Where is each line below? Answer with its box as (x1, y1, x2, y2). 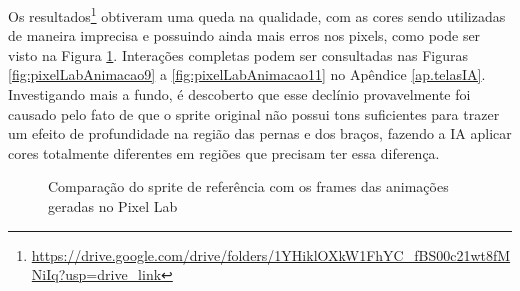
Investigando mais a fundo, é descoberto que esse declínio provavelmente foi (8, 84, 471, 105)
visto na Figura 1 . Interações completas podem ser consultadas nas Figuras (8, 44, 469, 65)
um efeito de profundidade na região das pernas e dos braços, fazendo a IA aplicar (8, 123, 512, 144)
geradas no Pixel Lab (48, 196, 178, 216)
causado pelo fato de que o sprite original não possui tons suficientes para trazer (8, 103, 500, 124)
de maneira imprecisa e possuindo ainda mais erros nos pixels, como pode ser (8, 25, 481, 46)
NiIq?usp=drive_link (31, 264, 162, 285)
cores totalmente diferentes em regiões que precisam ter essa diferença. (8, 142, 440, 163)
